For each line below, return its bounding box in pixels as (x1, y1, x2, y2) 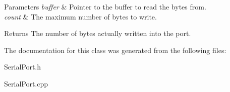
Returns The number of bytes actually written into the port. (4, 28, 191, 38)
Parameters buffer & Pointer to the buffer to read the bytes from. (4, 1, 206, 11)
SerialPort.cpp (4, 78, 48, 88)
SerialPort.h (4, 61, 41, 72)
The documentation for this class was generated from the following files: (4, 44, 226, 55)
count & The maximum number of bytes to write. (4, 11, 157, 21)
